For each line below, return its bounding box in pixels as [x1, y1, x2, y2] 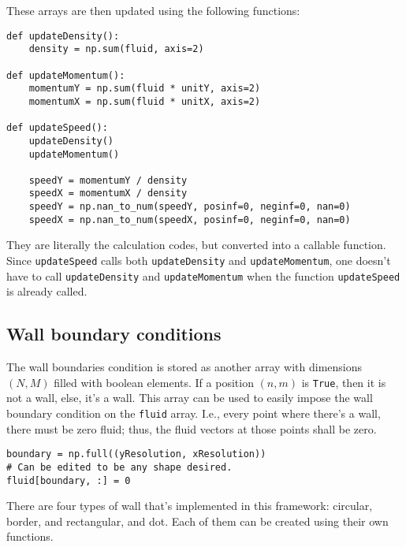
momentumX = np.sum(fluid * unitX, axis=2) [28, 95, 261, 107]
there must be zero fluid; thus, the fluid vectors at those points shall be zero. [6, 420, 377, 437]
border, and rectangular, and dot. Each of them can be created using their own [6, 512, 389, 529]
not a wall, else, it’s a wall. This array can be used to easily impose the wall [6, 389, 373, 406]
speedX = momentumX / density [28, 188, 188, 199]
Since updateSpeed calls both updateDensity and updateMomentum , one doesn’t [6, 252, 391, 269]
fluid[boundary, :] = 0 [6, 474, 131, 486]
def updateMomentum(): [6, 69, 125, 81]
